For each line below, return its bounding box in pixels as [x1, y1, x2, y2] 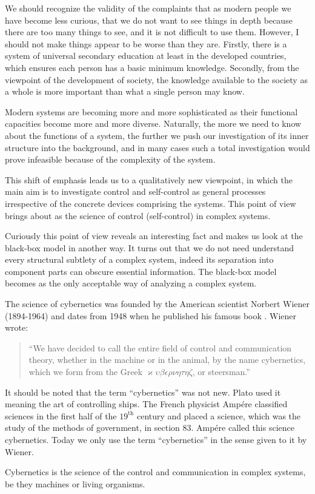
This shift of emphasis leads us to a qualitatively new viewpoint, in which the [5, 173, 293, 186]
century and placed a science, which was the [136, 409, 301, 422]
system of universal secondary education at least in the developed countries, [5, 49, 287, 62]
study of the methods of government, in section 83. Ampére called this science [5, 421, 294, 434]
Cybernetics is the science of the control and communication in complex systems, [5, 465, 306, 478]
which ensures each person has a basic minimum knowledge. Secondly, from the [5, 61, 299, 73]
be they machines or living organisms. [5, 477, 145, 490]
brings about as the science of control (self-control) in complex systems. [5, 209, 271, 222]
